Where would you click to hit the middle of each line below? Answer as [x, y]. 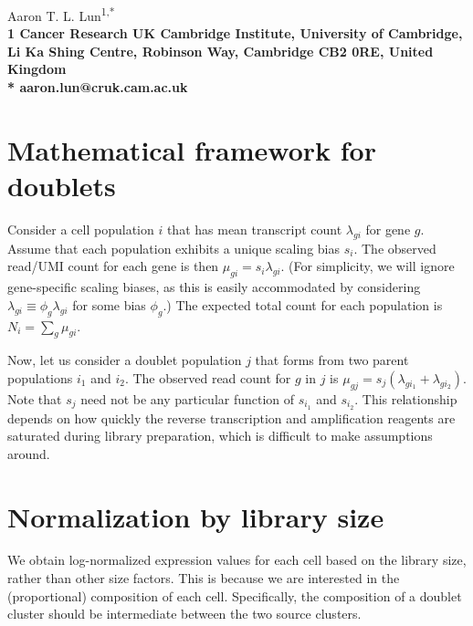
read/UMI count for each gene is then [113, 266]
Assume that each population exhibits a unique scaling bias [174, 248]
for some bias [109, 304]
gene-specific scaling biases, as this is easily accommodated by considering [214, 287]
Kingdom [37, 69]
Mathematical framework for [192, 149]
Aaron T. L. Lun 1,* [61, 14]
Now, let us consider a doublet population [125, 360]
